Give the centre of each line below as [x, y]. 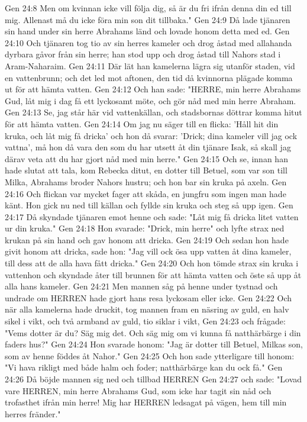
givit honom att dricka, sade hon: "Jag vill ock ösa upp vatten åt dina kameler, [148, 251]
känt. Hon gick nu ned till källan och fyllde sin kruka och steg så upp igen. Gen [149, 205]
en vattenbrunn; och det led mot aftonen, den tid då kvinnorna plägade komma [149, 77]
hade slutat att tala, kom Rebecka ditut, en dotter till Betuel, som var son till [146, 170]
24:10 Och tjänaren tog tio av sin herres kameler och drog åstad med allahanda [148, 42]
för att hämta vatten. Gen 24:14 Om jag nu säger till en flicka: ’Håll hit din [142, 123]
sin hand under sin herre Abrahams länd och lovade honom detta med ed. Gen [147, 31]
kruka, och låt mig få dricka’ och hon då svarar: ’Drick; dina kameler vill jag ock [151, 135]
